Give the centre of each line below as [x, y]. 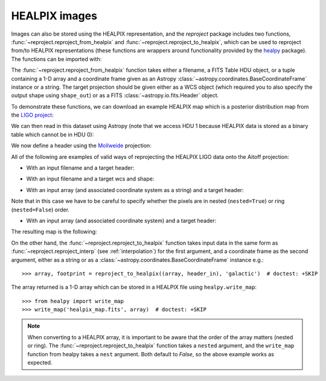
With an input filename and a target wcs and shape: [90, 179]
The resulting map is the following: [54, 232]
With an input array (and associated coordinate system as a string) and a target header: [135, 190]
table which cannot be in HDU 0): [53, 134]
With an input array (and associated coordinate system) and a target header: [121, 220]
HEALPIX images [54, 16]
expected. [40, 363]
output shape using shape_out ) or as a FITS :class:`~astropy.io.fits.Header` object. [115, 95]
